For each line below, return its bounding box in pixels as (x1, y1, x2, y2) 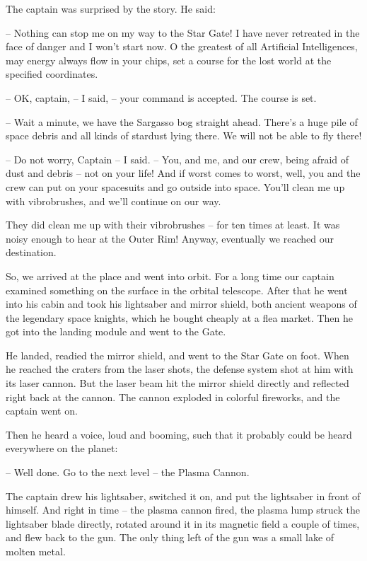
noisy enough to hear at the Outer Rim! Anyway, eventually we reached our (6, 231, 334, 245)
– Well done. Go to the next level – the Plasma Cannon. (6, 465, 250, 480)
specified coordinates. (6, 66, 98, 81)
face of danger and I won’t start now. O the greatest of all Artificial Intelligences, (6, 39, 358, 54)
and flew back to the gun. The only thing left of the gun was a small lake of (6, 530, 334, 545)
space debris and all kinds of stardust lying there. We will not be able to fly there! (6, 128, 362, 143)
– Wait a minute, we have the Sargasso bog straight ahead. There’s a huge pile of (6, 114, 358, 129)
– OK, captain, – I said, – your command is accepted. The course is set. (6, 90, 317, 105)
